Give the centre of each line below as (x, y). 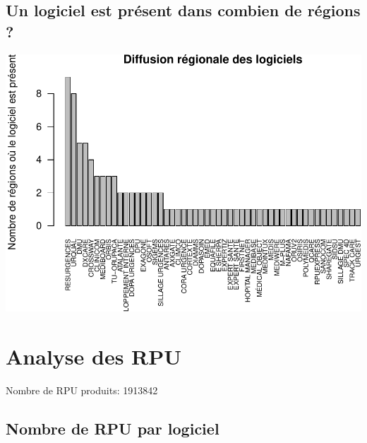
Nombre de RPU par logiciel (113, 428)
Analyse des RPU (94, 356)
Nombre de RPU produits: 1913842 (82, 390)
